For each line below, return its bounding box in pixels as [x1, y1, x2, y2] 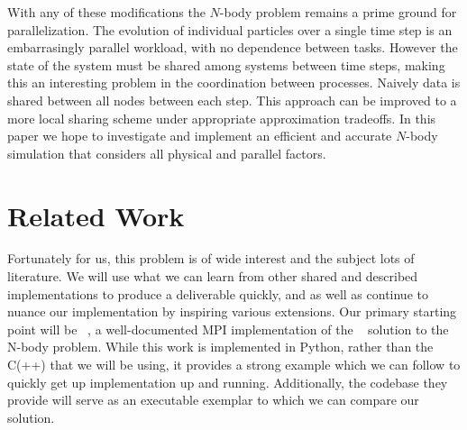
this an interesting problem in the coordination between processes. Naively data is [7, 73, 461, 92]
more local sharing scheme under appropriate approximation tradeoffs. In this [7, 108, 436, 127]
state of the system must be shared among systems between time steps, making [7, 55, 445, 74]
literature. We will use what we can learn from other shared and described [7, 267, 418, 286]
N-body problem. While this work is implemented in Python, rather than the [7, 337, 434, 356]
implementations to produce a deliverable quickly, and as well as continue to [7, 284, 428, 303]
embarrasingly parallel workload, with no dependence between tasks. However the [7, 38, 458, 57]
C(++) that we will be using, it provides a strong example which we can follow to [7, 355, 461, 374]
